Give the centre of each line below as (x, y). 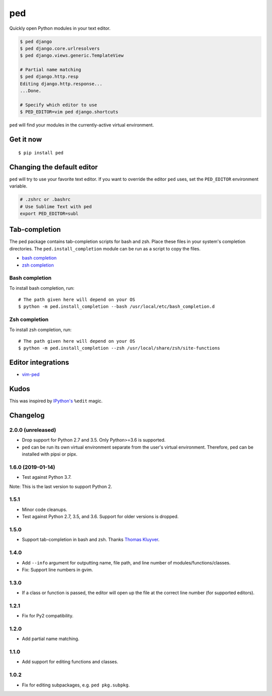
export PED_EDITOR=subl (49, 213)
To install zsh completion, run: (41, 330)
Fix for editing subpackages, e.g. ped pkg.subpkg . (76, 685)
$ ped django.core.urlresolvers (60, 48)
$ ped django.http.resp (49, 77)
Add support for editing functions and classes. (70, 662)
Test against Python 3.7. (47, 477)
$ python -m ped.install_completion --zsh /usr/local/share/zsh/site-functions (119, 348)
